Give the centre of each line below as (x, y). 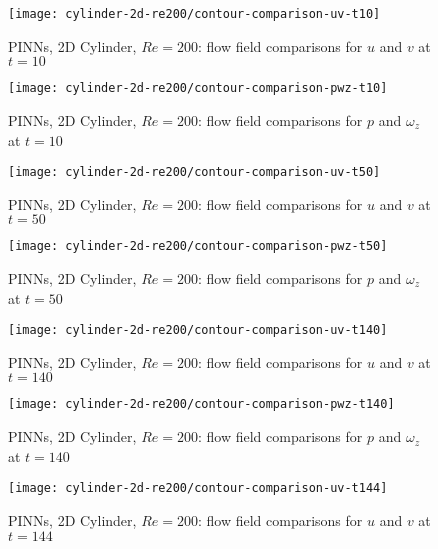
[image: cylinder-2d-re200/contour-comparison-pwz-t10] (198, 88)
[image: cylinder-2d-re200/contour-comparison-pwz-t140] (201, 404)
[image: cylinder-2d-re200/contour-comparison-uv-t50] (194, 172)
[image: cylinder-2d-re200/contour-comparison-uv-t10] (194, 14)
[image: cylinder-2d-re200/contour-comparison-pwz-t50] (198, 246)
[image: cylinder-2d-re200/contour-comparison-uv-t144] (198, 488)
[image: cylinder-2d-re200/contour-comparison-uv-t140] (198, 330)
